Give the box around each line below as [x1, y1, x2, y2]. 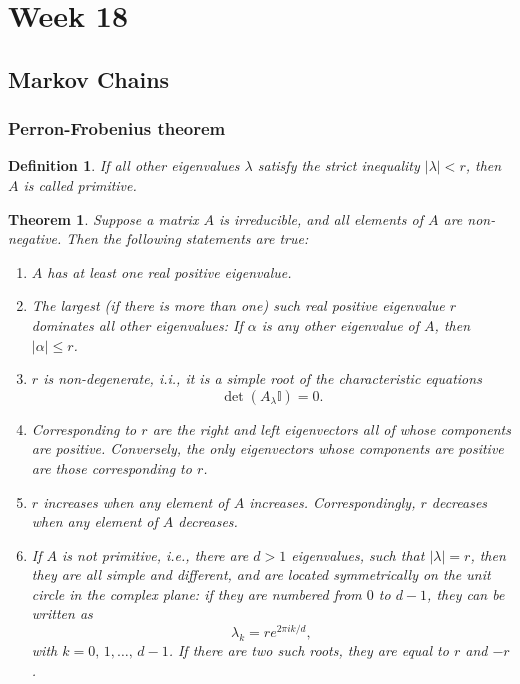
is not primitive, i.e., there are [62, 544, 249, 565]
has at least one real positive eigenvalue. [47, 261, 292, 282]
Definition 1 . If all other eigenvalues [8, 155, 240, 176]
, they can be [427, 583, 505, 604]
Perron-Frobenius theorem [8, 116, 226, 141]
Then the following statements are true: [66, 228, 309, 249]
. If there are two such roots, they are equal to [168, 639, 449, 660]
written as [31, 603, 93, 624]
